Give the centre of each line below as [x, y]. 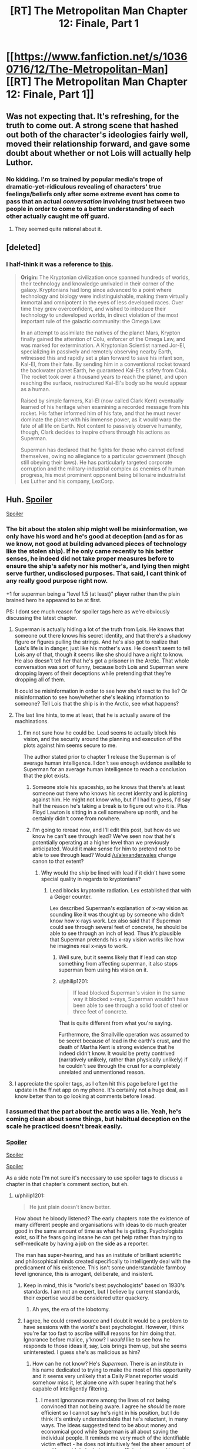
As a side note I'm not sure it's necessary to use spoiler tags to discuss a [95, 1178]
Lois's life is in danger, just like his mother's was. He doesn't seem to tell [102, 648]
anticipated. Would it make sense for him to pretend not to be [106, 849]
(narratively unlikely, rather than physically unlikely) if [123, 1060]
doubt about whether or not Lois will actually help [98, 153]
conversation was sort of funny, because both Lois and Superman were [101, 667]
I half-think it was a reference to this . [60, 264]
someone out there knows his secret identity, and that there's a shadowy [103, 635]
